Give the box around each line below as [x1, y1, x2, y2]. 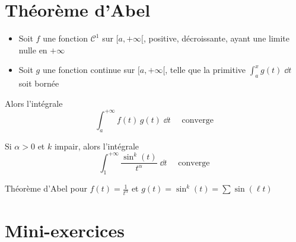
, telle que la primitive [165, 63, 246, 76]
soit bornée [18, 77, 59, 90]
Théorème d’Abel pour [5, 182, 87, 195]
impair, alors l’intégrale [54, 139, 139, 152]
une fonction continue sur [42, 63, 135, 76]
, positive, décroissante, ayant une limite [143, 32, 290, 44]
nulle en [18, 43, 47, 56]
